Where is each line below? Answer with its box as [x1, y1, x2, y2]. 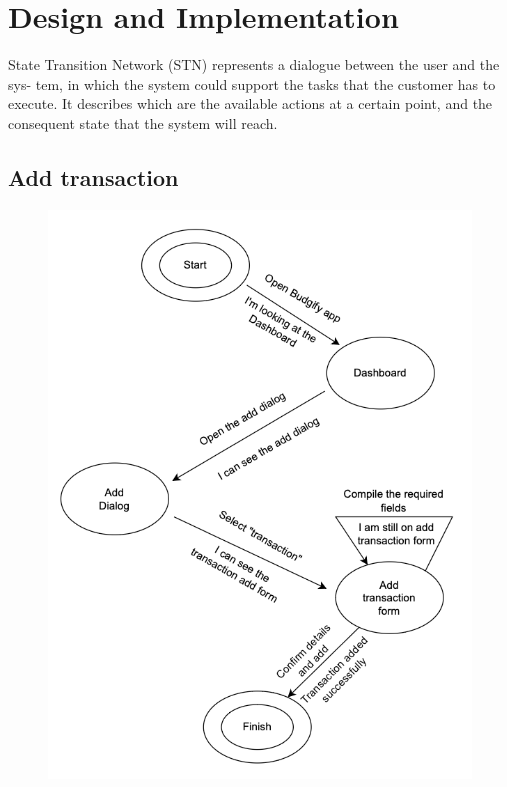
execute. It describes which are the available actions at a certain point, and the [8, 93, 493, 114]
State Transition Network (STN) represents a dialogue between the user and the [8, 54, 500, 75]
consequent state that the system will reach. [8, 112, 278, 133]
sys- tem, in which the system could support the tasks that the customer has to [8, 73, 496, 94]
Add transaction [8, 161, 179, 192]
